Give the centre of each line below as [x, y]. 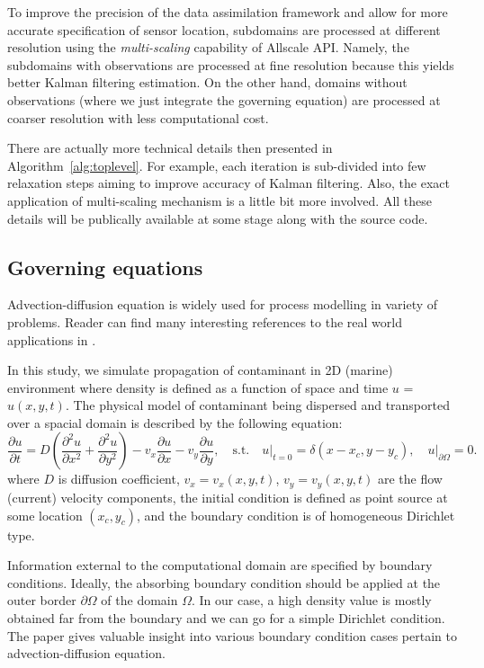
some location [45, 515]
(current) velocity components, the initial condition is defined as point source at [228, 497]
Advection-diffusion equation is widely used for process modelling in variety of [223, 304]
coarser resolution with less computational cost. [138, 117]
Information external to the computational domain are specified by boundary [220, 565]
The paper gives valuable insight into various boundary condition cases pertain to [232, 635]
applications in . [52, 339]
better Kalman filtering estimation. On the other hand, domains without [207, 82]
